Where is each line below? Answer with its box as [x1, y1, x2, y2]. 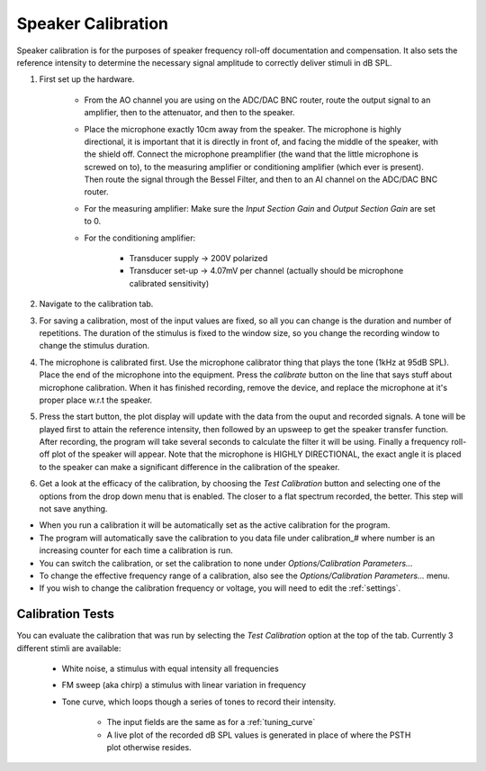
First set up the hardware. [39, 74, 135, 85]
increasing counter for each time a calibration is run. [39, 545, 233, 556]
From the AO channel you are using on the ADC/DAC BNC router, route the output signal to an [84, 95, 431, 105]
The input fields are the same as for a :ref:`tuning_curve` [106, 717, 316, 728]
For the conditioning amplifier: [84, 232, 196, 243]
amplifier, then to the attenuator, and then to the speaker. [84, 107, 295, 118]
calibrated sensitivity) [129, 277, 210, 288]
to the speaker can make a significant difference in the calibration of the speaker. [39, 461, 340, 472]
